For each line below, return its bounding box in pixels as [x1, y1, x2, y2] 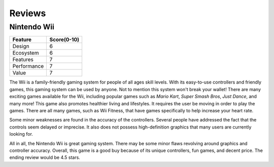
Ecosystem [12, 50, 39, 57]
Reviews [9, 8, 46, 19]
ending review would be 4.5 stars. [9, 154, 81, 160]
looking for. [9, 131, 33, 137]
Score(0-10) [49, 36, 80, 43]
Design [12, 43, 30, 50]
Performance [12, 63, 44, 70]
